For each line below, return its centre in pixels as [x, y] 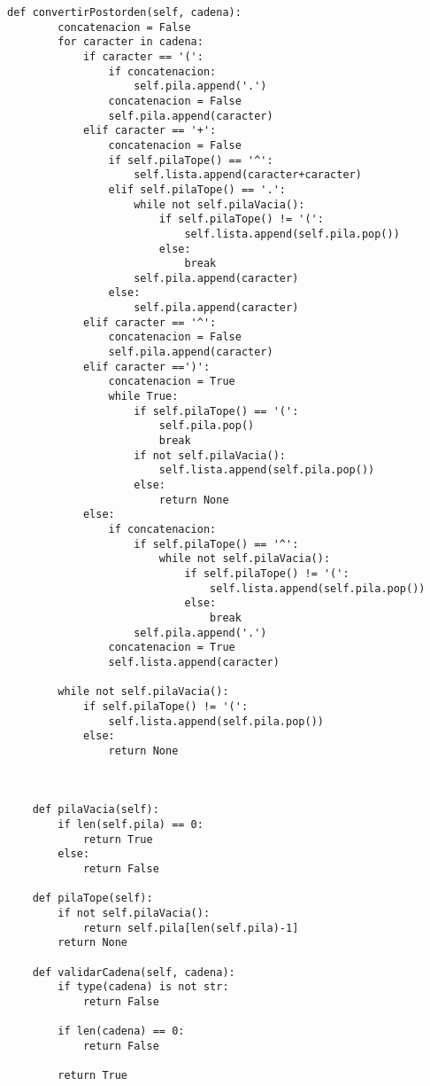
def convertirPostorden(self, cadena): [124, 12]
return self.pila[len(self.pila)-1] [191, 928]
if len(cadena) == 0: [121, 1031]
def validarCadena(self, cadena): [134, 972]
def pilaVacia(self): [96, 810]
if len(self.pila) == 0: [131, 825]
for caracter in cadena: [131, 42]
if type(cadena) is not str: [143, 987]
